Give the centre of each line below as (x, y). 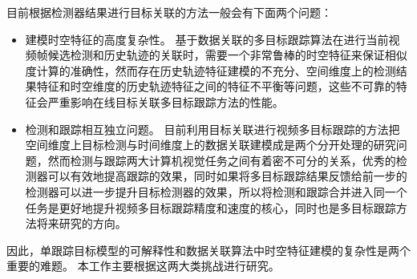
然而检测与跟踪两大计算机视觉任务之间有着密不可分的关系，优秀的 (222, 160)
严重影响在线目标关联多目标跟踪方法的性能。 (166, 101)
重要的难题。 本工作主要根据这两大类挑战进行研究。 (143, 266)
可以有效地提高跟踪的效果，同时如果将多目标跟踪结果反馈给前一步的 (227, 176)
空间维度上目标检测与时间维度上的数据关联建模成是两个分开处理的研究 (211, 145)
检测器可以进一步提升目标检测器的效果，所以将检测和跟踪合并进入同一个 (216, 191)
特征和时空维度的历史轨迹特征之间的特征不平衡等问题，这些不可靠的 (216, 86)
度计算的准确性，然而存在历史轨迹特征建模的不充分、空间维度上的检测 (211, 70)
